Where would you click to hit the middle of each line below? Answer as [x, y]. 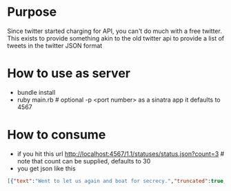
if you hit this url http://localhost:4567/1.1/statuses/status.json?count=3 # [121, 154]
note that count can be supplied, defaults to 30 [84, 161]
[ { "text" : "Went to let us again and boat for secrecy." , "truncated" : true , [117, 181]
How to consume [57, 135]
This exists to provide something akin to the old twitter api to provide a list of [116, 38]
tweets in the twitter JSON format [55, 45]
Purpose [32, 12]
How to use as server [69, 74]
